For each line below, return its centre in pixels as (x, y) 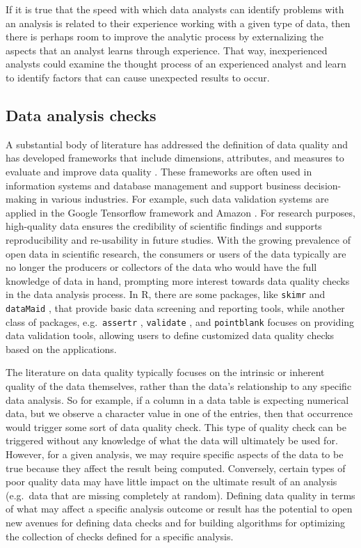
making (21, 199)
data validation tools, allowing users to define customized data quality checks (170, 335)
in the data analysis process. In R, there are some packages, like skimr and (166, 294)
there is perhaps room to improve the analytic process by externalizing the (165, 37)
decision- (323, 185)
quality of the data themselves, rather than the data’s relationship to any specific (179, 386)
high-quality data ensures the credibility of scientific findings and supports (164, 226)
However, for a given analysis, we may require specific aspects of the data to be (175, 454)
